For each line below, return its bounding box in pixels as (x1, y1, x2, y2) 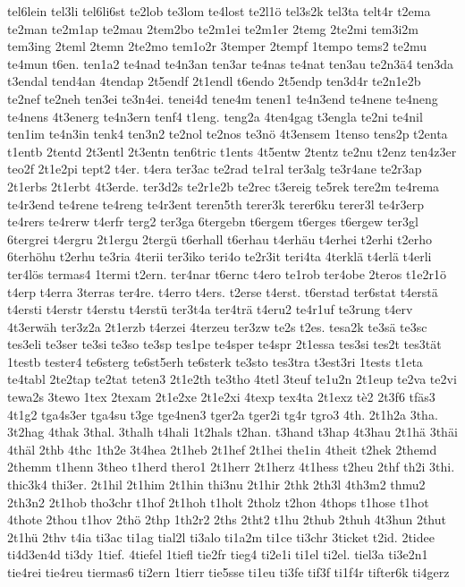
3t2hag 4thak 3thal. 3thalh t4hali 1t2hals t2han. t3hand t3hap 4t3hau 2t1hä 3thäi (7, 422, 458, 441)
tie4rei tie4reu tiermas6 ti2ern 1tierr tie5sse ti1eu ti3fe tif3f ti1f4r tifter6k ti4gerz (7, 563, 450, 581)
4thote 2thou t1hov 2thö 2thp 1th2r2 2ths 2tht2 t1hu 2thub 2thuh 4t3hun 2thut (7, 510, 446, 529)
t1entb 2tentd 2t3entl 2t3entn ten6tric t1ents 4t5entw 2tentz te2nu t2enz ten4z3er (7, 141, 457, 160)
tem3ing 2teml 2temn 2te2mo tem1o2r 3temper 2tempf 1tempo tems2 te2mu (7, 37, 427, 55)
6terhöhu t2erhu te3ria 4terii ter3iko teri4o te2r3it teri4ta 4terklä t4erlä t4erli (7, 247, 432, 266)
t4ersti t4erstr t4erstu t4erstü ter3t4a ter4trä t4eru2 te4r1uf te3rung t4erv (7, 300, 413, 319)
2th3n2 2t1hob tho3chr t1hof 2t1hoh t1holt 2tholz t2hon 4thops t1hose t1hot (7, 492, 429, 511)
